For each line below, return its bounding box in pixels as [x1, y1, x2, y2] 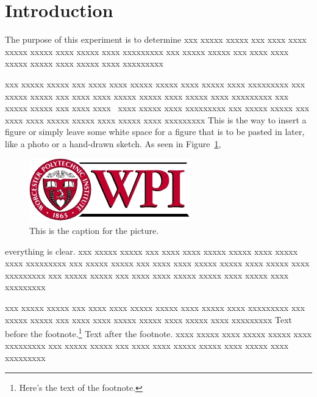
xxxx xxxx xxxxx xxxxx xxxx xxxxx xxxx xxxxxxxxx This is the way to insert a [5, 113, 307, 126]
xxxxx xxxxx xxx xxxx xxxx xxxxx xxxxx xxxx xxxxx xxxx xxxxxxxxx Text [5, 313, 293, 326]
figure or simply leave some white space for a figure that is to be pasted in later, [5, 125, 305, 138]
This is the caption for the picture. [29, 224, 159, 237]
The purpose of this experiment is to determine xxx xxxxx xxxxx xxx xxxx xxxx [5, 33, 307, 46]
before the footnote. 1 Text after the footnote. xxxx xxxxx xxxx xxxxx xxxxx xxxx [5, 326, 312, 340]
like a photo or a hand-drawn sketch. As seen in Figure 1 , [5, 137, 221, 150]
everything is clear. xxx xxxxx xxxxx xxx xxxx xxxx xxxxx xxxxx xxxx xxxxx [5, 244, 298, 257]
